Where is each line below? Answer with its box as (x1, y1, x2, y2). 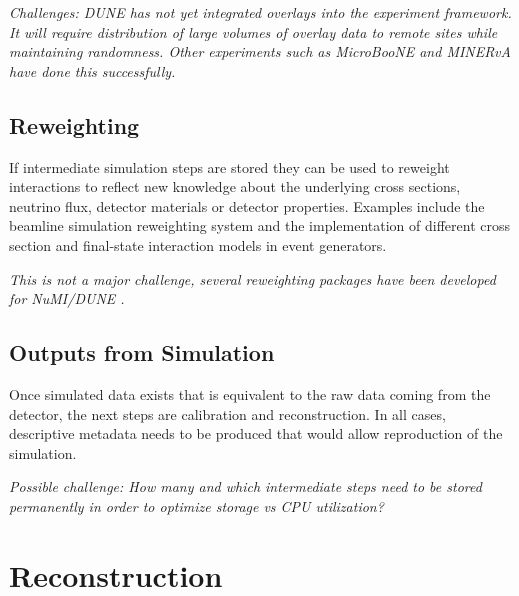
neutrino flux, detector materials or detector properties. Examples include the (9, 195, 485, 216)
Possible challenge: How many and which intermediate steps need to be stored (9, 476, 482, 497)
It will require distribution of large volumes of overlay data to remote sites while (9, 21, 498, 42)
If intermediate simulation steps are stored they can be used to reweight (9, 156, 450, 177)
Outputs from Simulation (9, 337, 275, 368)
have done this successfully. (9, 60, 176, 81)
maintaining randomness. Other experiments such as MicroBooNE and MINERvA (9, 41, 511, 62)
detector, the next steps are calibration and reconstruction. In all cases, (9, 403, 446, 424)
